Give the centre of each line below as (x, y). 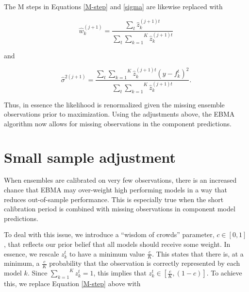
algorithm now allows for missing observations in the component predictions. (118, 123)
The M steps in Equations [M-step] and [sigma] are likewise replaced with (113, 6)
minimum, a (22, 263)
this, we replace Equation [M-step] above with (72, 283)
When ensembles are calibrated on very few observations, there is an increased (120, 180)
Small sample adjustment (90, 157)
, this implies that (120, 273)
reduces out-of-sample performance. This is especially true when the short (114, 199)
